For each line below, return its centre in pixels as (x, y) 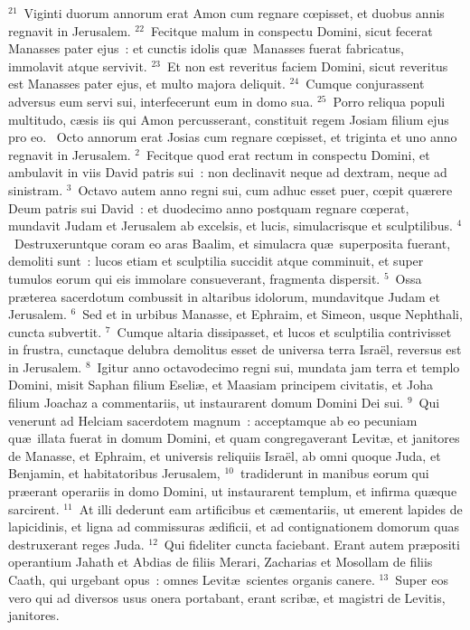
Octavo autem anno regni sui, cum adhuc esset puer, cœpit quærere (265, 189)
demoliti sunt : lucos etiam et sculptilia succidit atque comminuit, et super (216, 261)
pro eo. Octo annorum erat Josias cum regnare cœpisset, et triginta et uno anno (233, 137)
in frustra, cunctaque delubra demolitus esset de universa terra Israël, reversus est (235, 349)
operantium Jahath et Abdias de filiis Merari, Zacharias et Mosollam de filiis (221, 562)
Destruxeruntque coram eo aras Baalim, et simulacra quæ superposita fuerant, (232, 243)
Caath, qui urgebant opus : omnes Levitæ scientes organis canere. (192, 579)
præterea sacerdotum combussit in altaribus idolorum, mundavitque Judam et (224, 296)
